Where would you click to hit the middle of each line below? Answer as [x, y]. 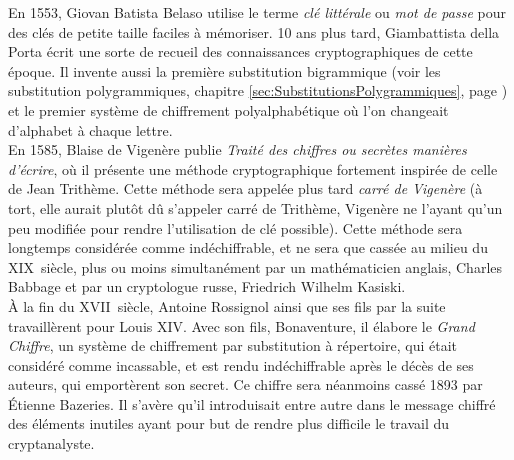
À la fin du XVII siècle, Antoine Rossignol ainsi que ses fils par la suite [227, 305]
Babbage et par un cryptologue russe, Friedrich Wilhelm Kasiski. [207, 286]
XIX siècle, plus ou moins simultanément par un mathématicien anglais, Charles [255, 266]
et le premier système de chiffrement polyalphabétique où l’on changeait [228, 109]
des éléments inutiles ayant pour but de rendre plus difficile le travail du [229, 423]
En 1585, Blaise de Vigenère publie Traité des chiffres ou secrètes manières [237, 149]
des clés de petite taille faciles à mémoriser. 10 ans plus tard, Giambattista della [254, 31]
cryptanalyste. [51, 443]
